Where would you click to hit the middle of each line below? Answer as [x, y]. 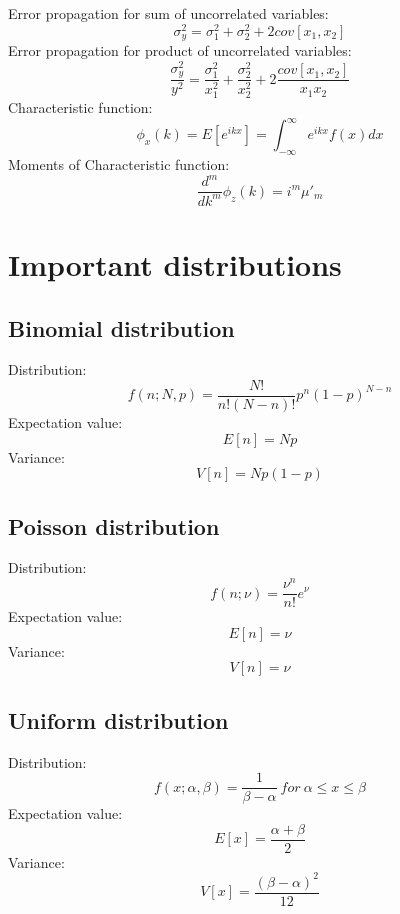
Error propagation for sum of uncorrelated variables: [168, 13]
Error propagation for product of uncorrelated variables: [180, 50]
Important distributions [175, 263]
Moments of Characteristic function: [119, 164]
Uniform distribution [118, 719]
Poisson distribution [114, 525]
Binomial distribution [121, 327]
